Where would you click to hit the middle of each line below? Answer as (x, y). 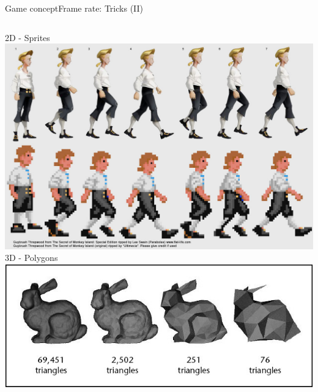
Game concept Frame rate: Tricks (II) (74, 8)
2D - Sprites (28, 37)
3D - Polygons (31, 258)
